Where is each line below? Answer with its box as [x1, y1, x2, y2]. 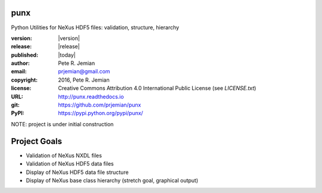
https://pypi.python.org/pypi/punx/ [58, 110, 143, 117]
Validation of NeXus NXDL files [26, 152, 103, 159]
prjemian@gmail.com [58, 68, 110, 75]
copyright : [11, 76, 38, 83]
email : [11, 68, 27, 75]
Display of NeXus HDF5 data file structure [26, 169, 129, 176]
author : [11, 60, 30, 67]
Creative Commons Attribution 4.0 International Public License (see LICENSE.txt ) [58, 85, 256, 92]
